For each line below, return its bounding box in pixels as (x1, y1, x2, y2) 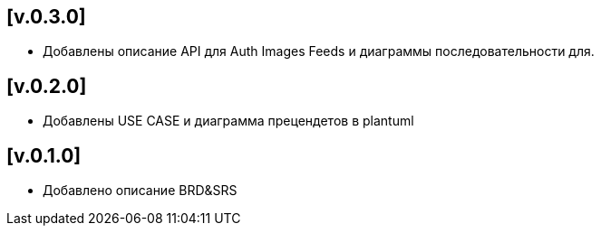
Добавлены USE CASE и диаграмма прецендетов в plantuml (43, 113, 414, 129)
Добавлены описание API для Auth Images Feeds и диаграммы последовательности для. (43, 43, 595, 60)
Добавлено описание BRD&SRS (43, 182, 237, 199)
